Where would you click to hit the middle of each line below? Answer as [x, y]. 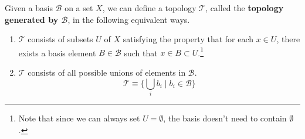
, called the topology [245, 8]
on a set [79, 8]
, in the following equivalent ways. [129, 19]
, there [288, 39]
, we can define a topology [149, 8]
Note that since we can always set [79, 118]
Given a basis [29, 8]
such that [141, 52]
